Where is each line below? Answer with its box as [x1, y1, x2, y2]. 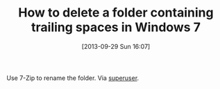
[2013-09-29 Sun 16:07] [81, 42, 151, 50]
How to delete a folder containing [18, 5, 214, 21]
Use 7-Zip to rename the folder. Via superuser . [6, 74, 139, 82]
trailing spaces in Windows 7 [31, 19, 201, 35]
